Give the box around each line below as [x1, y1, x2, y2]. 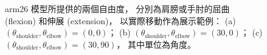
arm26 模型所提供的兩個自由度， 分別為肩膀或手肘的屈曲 [5, 2, 230, 15]
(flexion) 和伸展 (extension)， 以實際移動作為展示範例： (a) [5, 14, 236, 27]
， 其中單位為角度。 [116, 37, 196, 50]
